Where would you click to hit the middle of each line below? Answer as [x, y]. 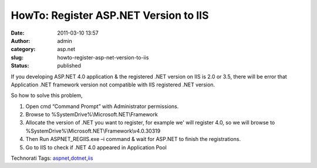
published [69, 66]
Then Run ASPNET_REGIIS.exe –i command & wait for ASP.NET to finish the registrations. [133, 139]
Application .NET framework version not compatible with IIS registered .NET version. [113, 85]
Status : [20, 66]
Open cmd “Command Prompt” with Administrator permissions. [102, 106]
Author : [21, 41]
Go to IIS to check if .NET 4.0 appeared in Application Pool [96, 147]
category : [23, 49]
